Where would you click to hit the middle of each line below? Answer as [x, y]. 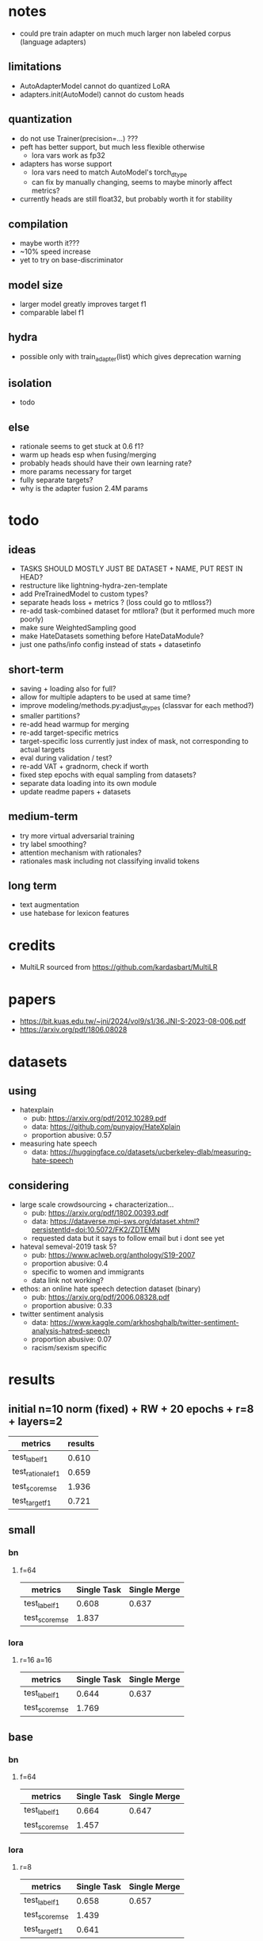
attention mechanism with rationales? [80, 852]
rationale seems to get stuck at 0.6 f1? [82, 446]
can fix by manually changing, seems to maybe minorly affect [132, 182]
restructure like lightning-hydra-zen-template [93, 586]
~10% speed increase [55, 251]
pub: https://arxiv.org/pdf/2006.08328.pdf [101, 1297]
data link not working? [68, 1281]
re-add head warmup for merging [74, 724]
